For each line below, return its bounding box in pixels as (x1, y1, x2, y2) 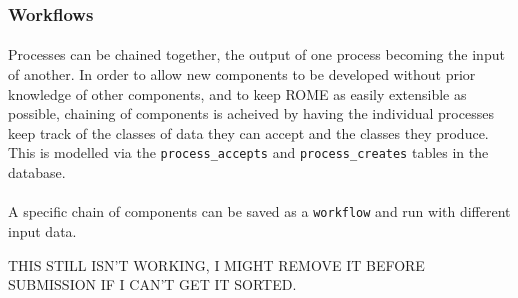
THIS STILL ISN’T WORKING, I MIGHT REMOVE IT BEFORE (8, 254, 425, 275)
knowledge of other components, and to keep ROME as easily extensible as (8, 83, 467, 104)
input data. (8, 220, 77, 241)
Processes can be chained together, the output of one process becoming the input (8, 44, 505, 65)
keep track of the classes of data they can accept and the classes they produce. (8, 122, 489, 143)
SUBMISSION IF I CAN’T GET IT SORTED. (8, 274, 297, 295)
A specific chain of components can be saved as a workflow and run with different (8, 201, 511, 222)
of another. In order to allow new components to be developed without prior (8, 64, 476, 85)
